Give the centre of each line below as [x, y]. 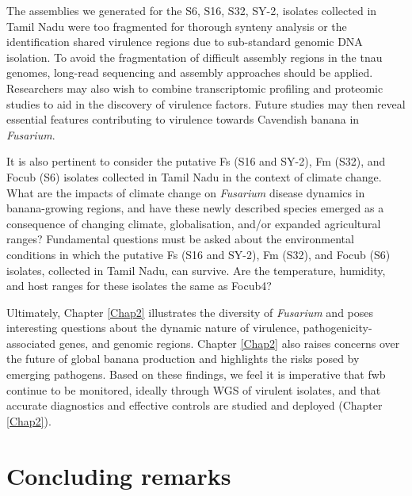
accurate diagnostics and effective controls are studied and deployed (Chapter [195, 405]
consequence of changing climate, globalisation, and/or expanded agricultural [194, 223]
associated [31, 343]
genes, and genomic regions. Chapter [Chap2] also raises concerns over [229, 343]
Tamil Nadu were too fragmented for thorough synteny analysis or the [177, 26]
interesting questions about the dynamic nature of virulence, [153, 328]
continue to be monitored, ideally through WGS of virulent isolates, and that [194, 389]
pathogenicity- [338, 328]
